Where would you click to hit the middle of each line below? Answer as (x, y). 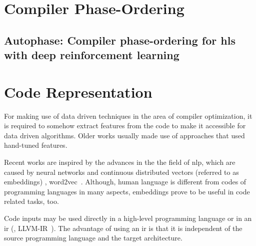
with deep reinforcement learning (92, 55)
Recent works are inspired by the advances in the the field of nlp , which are (120, 162)
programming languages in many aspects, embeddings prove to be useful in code (127, 191)
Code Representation (78, 91)
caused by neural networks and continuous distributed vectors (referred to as (121, 172)
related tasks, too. (31, 201)
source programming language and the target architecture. (93, 238)
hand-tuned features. (36, 145)
